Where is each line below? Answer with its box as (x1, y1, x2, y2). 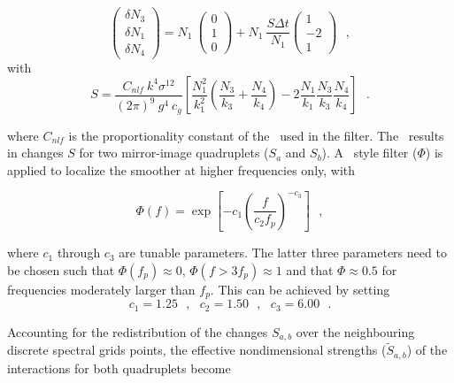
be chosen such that (7, 260, 115, 279)
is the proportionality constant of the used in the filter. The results (68, 126, 444, 144)
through (57, 243, 101, 262)
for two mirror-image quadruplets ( (79, 143, 269, 162)
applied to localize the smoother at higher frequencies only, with (7, 160, 356, 179)
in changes (7, 143, 64, 162)
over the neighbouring (296, 322, 415, 341)
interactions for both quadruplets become (7, 358, 231, 377)
